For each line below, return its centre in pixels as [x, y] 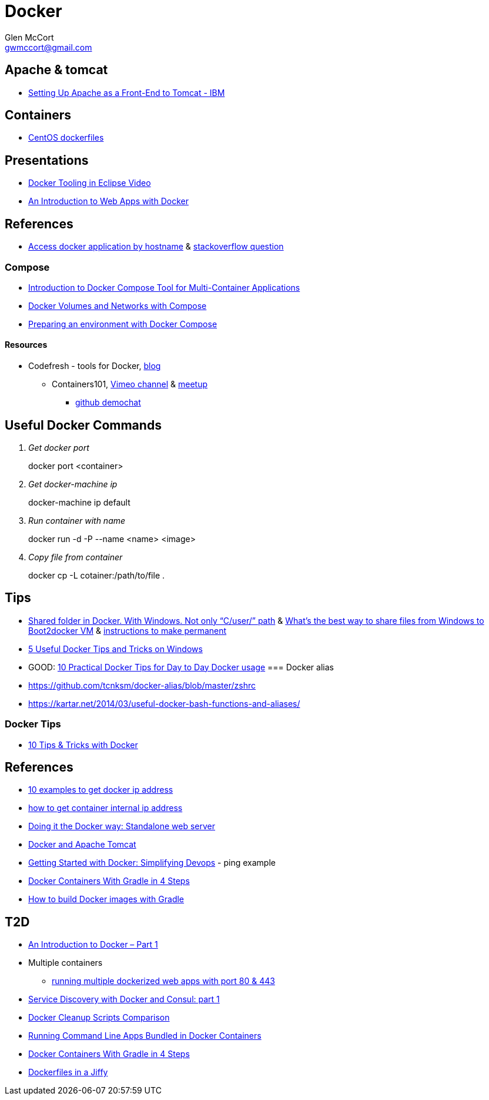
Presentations [47, 160]
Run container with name [77, 520]
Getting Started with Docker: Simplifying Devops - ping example [152, 863]
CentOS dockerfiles [66, 138]
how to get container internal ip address [105, 808]
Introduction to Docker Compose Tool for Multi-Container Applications [164, 287]
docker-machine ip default [79, 502]
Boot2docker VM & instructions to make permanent [128, 630]
